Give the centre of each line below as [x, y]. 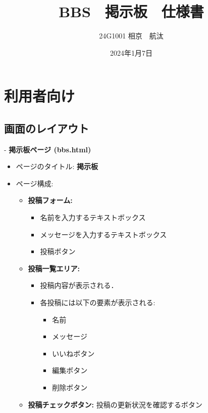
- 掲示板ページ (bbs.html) [48, 149]
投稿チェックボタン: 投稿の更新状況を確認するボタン [115, 404]
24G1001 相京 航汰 [131, 36]
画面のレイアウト [46, 128]
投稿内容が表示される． [79, 285]
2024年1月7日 [131, 52]
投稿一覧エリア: [54, 268]
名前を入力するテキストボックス [93, 217]
